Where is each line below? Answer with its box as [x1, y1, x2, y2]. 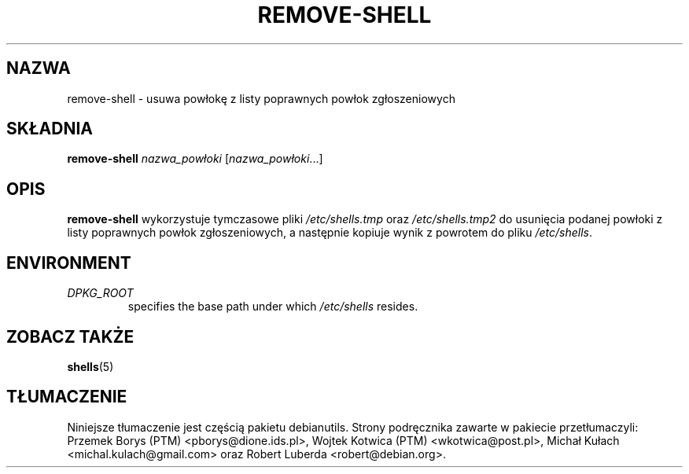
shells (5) [67, 359, 114, 373]
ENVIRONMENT [6, 252, 131, 273]
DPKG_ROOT [67, 286, 134, 300]
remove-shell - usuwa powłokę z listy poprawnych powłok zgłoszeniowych [67, 91, 455, 105]
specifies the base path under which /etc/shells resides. [127, 299, 418, 314]
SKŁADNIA [6, 119, 93, 139]
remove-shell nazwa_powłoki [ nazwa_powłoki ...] [67, 152, 323, 166]
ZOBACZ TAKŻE [6, 326, 134, 347]
